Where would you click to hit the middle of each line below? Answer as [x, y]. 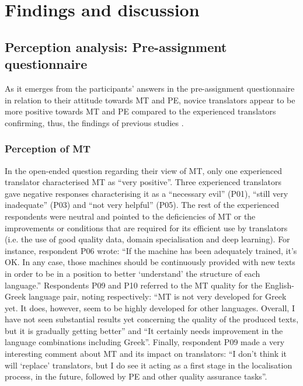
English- [279, 285]
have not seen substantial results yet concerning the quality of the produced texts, [152, 319]
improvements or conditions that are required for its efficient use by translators [146, 227]
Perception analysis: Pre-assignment [116, 46]
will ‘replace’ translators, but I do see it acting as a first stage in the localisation [149, 365]
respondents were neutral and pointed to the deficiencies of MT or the [130, 216]
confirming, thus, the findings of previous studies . [94, 122]
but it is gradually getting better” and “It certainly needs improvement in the [144, 330]
